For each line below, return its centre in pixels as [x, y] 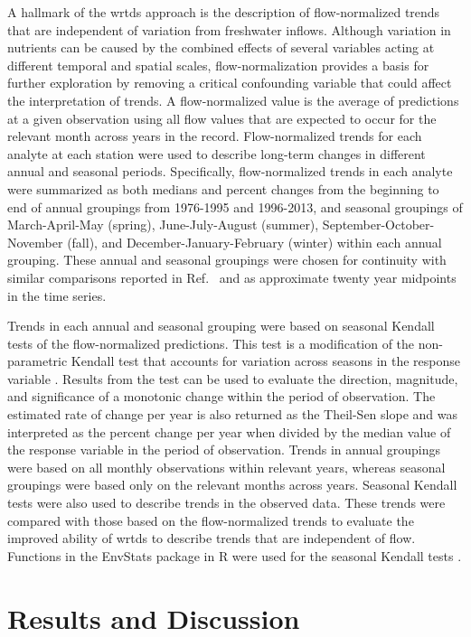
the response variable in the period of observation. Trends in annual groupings [224, 450]
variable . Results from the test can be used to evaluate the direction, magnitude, [233, 378]
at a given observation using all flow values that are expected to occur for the [222, 118]
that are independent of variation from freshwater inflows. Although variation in [229, 29]
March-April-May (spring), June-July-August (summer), [163, 225]
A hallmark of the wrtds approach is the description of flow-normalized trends [224, 12]
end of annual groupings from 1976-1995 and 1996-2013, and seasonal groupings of [235, 206]
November [35, 242]
